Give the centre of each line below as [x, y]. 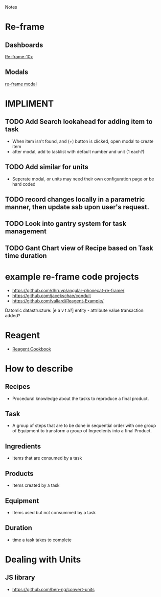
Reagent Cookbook [32, 349]
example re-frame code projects [72, 277]
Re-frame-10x [19, 57]
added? [13, 315]
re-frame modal [21, 84]
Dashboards [24, 45]
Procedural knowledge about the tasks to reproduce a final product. [80, 398]
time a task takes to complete [42, 540]
